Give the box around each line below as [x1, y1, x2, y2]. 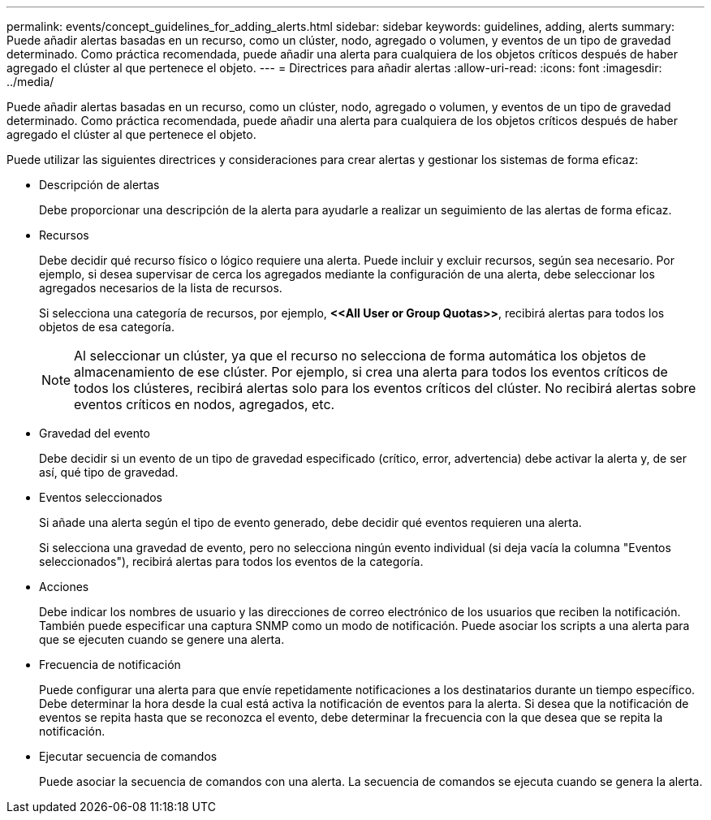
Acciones [39, 580, 89, 593]
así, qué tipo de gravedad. [39, 465, 179, 479]
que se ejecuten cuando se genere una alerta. [39, 632, 285, 646]
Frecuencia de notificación [39, 658, 181, 671]
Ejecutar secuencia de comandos [39, 749, 218, 763]
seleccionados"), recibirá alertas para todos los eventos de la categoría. [39, 555, 424, 568]
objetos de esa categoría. [39, 320, 175, 334]
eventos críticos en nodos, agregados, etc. [74, 396, 335, 412]
